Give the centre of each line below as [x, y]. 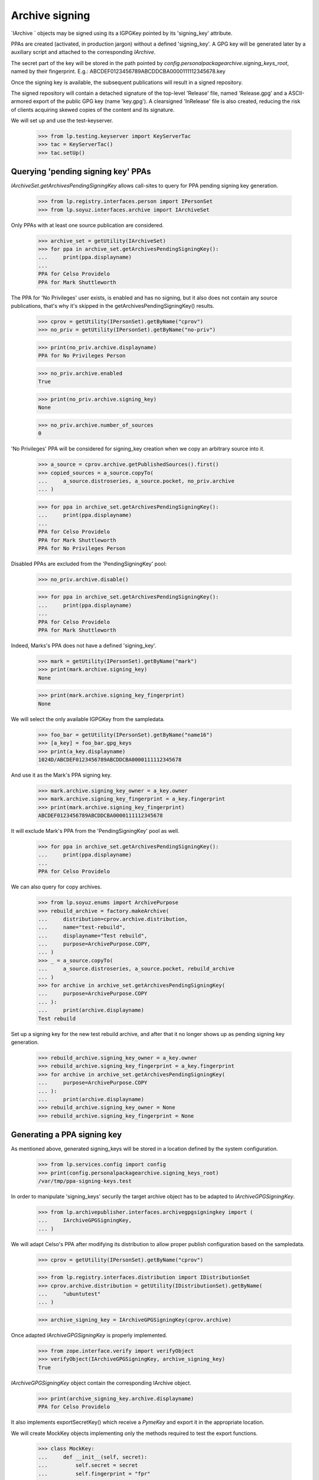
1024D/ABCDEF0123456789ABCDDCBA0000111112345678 [110, 760]
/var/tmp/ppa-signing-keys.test [85, 1181]
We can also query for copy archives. [56, 887]
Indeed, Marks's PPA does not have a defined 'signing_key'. [84, 646]
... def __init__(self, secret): [93, 1457]
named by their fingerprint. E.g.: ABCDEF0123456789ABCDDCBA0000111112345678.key [118, 72]
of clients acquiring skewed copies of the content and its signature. [93, 110]
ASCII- [297, 93]
